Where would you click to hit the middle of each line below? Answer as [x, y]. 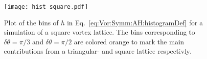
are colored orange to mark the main [129, 41]
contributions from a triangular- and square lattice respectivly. [98, 51]
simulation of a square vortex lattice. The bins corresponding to [100, 32]
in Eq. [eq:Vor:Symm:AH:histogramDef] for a [135, 22]
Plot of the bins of [31, 22]
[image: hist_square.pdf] [46, 7]
